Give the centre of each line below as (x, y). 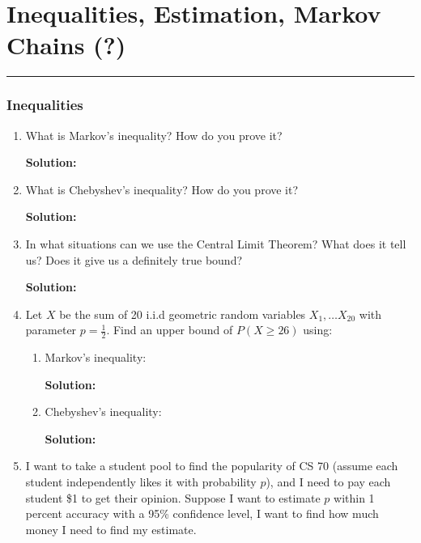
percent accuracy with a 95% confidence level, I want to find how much (202, 513)
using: (318, 330)
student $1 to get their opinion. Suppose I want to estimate (173, 497)
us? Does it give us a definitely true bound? (134, 259)
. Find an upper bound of (170, 330)
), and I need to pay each (328, 482)
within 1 (354, 497)
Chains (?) (66, 45)
